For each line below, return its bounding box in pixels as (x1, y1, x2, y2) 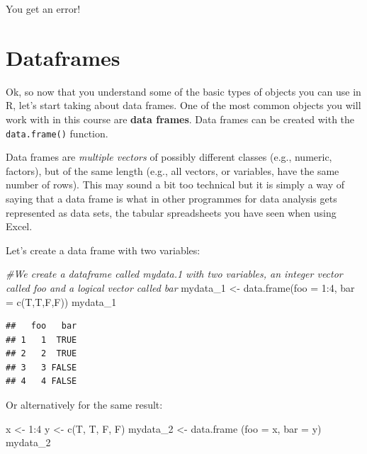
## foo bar (6, 321, 77, 331)
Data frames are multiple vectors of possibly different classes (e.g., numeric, (6, 149, 332, 164)
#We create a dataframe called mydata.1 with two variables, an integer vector (6, 266, 343, 281)
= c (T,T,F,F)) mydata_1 (6, 294, 117, 309)
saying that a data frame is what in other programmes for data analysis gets (6, 191, 337, 205)
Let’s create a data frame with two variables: (6, 242, 201, 257)
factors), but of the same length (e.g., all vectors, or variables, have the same (6, 163, 339, 178)
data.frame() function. (6, 125, 108, 140)
